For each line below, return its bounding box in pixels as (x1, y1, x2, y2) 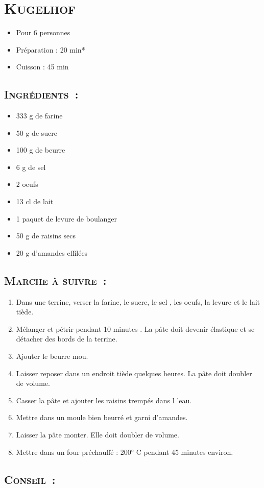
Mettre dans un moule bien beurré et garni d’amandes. (16, 412, 188, 423)
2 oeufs (16, 179, 38, 189)
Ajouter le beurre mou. (16, 351, 88, 361)
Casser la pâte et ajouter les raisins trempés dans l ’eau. (16, 395, 192, 405)
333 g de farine (16, 110, 63, 121)
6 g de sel (16, 161, 46, 172)
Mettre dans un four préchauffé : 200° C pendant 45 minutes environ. (16, 446, 233, 457)
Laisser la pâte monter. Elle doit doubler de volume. (16, 429, 179, 440)
